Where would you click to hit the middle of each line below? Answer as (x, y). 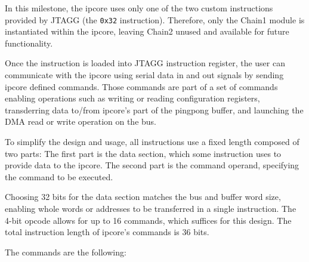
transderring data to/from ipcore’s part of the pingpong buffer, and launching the (154, 110)
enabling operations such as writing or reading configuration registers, (132, 98)
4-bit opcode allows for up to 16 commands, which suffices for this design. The (148, 220)
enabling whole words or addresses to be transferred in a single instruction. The (151, 208)
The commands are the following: (66, 252)
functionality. (29, 43)
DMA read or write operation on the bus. (81, 121)
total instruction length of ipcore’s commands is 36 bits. (107, 232)
